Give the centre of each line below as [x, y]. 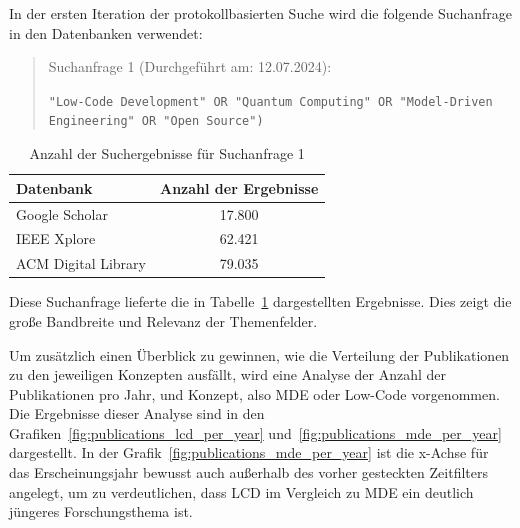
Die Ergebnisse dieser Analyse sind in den [137, 413]
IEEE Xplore [56, 238]
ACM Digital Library [81, 263]
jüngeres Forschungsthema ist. [101, 511]
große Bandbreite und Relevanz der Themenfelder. [163, 320]
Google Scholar [62, 213]
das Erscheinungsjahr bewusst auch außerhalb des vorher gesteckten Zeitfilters [248, 472]
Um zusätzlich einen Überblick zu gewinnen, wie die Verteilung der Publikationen [259, 354]
